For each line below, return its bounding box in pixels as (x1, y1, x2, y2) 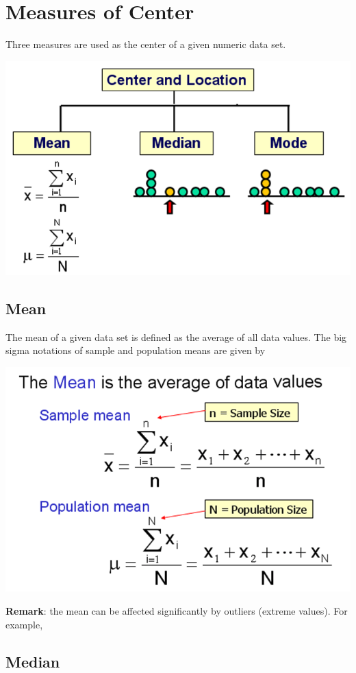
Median (5, 650, 60, 672)
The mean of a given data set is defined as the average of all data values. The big (5, 329, 347, 344)
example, (5, 617, 43, 631)
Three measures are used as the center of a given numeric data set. (5, 37, 286, 51)
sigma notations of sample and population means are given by (5, 343, 266, 357)
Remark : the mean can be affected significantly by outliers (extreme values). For (5, 604, 348, 618)
